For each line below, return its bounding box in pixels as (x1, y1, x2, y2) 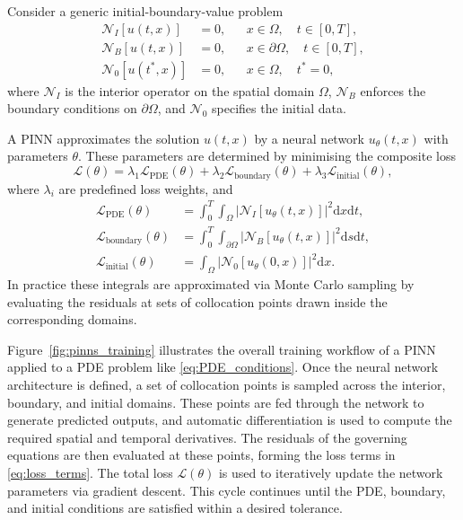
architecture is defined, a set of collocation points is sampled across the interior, (7, 375, 446, 394)
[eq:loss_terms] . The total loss (7, 463, 173, 482)
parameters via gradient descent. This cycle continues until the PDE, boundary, (7, 480, 446, 499)
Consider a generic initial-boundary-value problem (7, 2, 284, 20)
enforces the (360, 81, 426, 100)
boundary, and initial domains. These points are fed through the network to (7, 392, 424, 411)
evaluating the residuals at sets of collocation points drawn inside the (7, 292, 388, 311)
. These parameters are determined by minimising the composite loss (78, 146, 457, 165)
